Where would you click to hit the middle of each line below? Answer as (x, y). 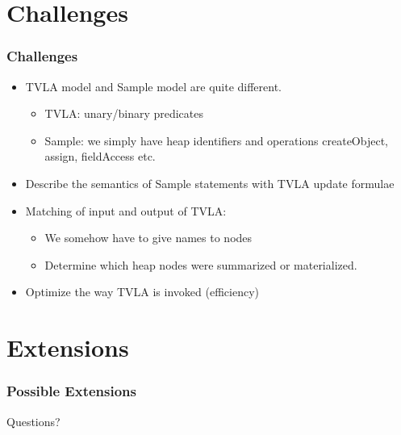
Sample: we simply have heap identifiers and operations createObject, (216, 140)
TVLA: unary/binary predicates (124, 113)
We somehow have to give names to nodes (148, 238)
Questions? (33, 421)
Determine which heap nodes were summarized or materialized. (201, 264)
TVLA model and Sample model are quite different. (154, 86)
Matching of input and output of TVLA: (126, 210)
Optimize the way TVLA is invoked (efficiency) (142, 292)
